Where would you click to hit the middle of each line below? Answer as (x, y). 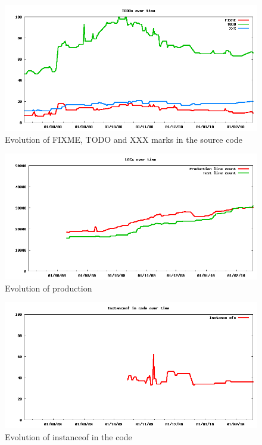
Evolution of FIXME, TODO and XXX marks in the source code (124, 139)
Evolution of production (49, 288)
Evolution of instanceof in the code (68, 436)
